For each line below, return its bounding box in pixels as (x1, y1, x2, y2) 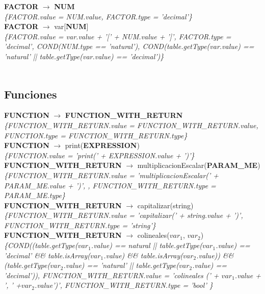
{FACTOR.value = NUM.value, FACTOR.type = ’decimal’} (4, 11, 192, 21)
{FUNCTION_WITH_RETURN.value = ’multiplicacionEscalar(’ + (4, 169, 219, 180)
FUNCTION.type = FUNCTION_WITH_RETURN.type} (4, 130, 188, 140)
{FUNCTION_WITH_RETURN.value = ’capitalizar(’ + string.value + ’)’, (4, 210, 243, 220)
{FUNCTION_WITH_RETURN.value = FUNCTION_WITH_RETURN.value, (4, 119, 258, 130)
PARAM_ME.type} (4, 190, 66, 201)
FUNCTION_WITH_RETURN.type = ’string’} (4, 219, 156, 230)
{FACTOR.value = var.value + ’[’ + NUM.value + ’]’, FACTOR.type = (4, 31, 231, 41)
